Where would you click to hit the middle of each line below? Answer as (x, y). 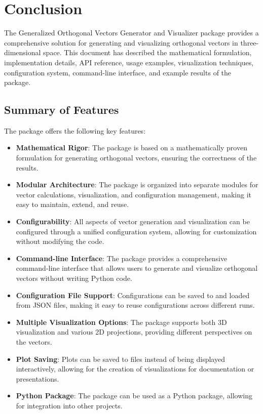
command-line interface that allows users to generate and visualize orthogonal (137, 268)
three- (250, 42)
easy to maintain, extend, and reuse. (72, 204)
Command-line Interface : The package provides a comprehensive (122, 258)
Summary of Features (62, 110)
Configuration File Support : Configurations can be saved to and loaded (133, 295)
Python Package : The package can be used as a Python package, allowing (134, 396)
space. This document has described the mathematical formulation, (147, 52)
